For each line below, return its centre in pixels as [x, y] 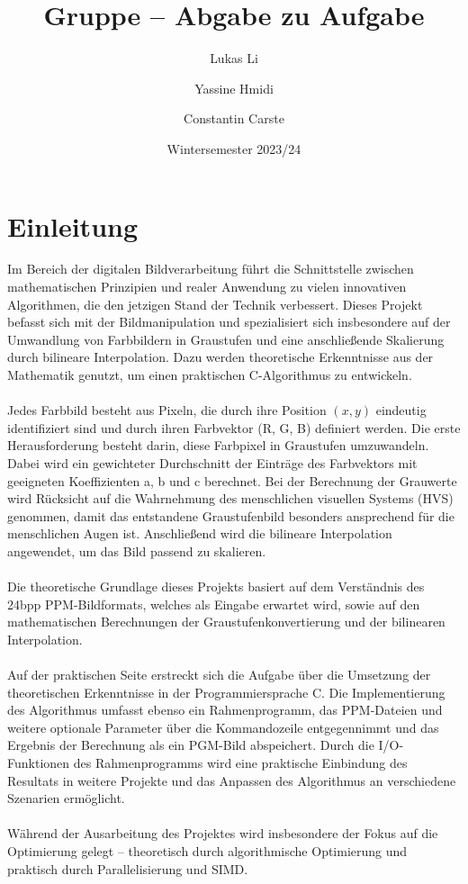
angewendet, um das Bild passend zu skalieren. [137, 550]
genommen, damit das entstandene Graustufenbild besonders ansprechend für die [231, 515]
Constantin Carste [234, 118]
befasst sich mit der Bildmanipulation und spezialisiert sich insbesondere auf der [229, 322]
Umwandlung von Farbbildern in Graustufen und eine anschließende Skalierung [226, 339]
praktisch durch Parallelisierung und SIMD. [128, 868]
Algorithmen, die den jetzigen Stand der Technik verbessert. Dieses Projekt [215, 304]
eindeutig [401, 410]
